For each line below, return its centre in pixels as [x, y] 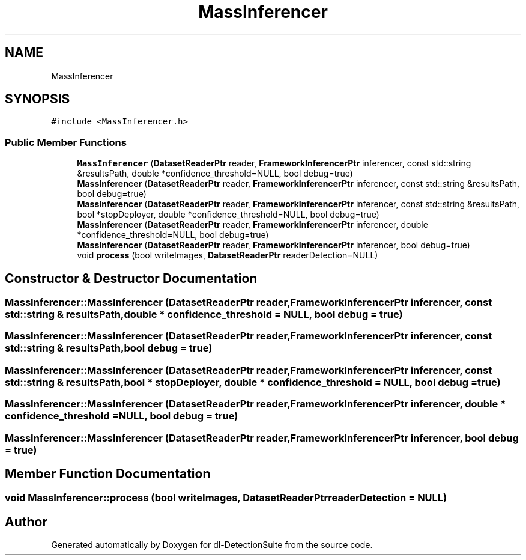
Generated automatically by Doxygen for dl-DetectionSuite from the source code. [212, 545]
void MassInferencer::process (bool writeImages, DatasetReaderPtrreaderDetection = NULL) [226, 498]
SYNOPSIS [38, 99]
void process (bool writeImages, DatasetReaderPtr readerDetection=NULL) [228, 255]
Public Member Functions [66, 142]
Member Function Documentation [108, 473]
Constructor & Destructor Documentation [131, 278]
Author [26, 522]
